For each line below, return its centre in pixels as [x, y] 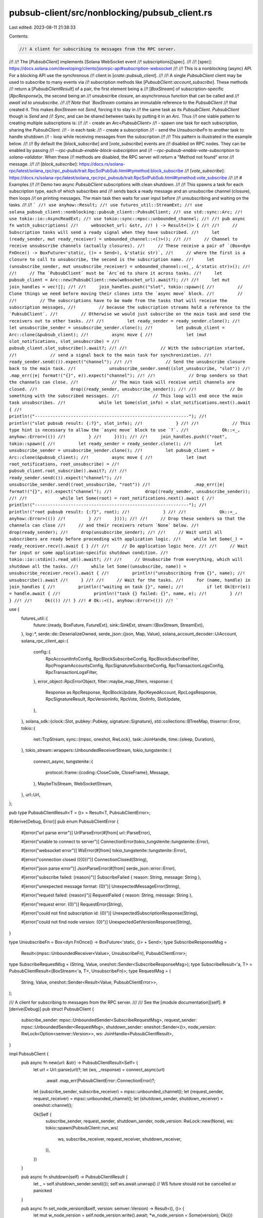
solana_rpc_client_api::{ [45, 641]
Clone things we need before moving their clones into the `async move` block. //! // [126, 294]
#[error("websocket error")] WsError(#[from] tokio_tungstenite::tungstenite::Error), [104, 851]
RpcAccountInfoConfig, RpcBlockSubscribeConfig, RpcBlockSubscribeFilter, [122, 659]
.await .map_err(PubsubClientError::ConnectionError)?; [101, 1081]
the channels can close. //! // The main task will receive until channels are [122, 382]
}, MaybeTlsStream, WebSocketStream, [73, 783]
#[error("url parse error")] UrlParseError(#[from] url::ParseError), [86, 833]
